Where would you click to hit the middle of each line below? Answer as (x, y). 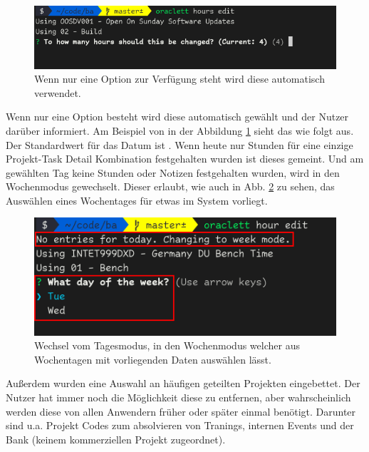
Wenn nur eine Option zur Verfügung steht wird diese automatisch (180, 79)
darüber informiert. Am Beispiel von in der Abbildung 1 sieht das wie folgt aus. (180, 130)
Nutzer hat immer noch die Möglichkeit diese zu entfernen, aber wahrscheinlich (178, 397)
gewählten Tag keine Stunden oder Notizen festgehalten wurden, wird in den (173, 172)
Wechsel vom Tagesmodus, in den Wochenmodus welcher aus (167, 345)
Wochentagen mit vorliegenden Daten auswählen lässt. (153, 359)
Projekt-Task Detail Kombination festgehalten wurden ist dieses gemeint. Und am (185, 159)
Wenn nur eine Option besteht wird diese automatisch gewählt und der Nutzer (177, 117)
